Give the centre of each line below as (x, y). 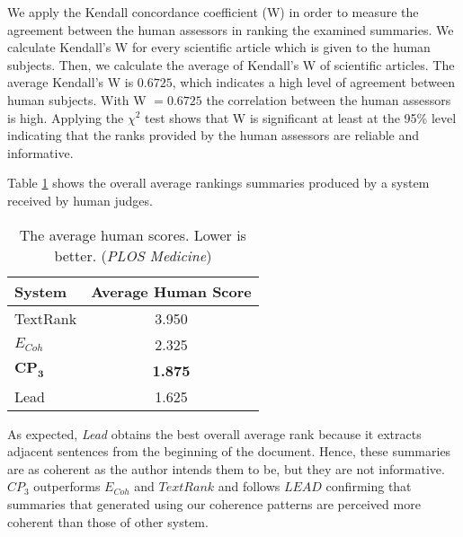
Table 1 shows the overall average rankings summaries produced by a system (218, 183)
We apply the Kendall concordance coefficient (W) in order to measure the (213, 12)
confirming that (369, 486)
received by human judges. (80, 200)
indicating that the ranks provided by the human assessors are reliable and (214, 135)
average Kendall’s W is (71, 82)
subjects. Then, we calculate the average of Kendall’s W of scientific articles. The (231, 64)
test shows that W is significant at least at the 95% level (301, 117)
